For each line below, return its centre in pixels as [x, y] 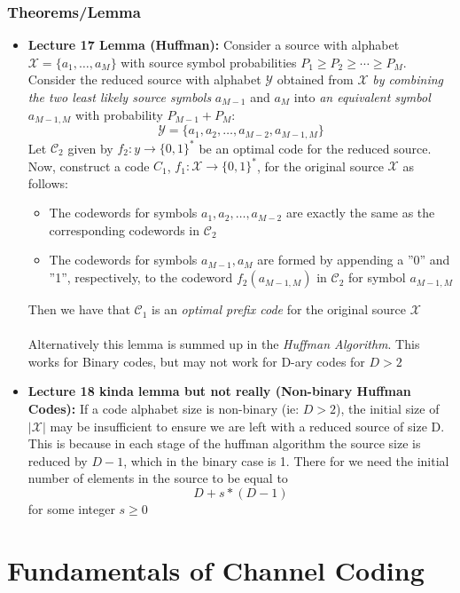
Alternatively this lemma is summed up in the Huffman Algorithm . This [224, 344]
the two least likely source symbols [120, 97]
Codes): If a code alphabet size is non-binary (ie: [164, 409]
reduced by [58, 460]
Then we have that [79, 309]
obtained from [315, 79]
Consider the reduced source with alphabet [144, 79]
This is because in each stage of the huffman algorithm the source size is [224, 443]
